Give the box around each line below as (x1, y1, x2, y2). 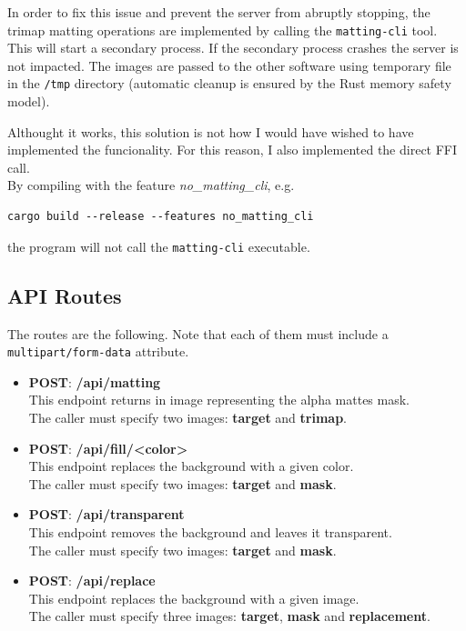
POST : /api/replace (28, 571, 156, 590)
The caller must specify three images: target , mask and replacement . (28, 606, 431, 626)
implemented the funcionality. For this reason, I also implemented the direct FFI (7, 140, 458, 159)
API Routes (7, 281, 122, 309)
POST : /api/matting (28, 372, 161, 391)
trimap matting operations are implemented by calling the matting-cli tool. (7, 20, 438, 39)
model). (7, 92, 50, 111)
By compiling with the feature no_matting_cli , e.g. (7, 175, 295, 195)
